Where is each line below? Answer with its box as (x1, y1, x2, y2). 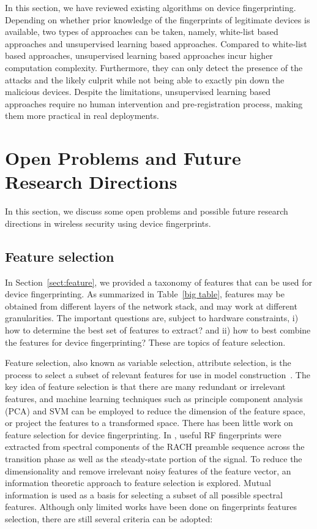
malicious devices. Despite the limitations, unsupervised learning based (5, 85, 271, 98)
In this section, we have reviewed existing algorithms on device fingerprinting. (5, 1, 296, 13)
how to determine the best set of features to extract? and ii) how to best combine (5, 324, 311, 337)
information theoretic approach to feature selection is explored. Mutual (5, 476, 271, 489)
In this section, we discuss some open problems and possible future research (5, 205, 288, 218)
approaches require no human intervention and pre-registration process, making (5, 97, 303, 110)
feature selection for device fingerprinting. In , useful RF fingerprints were (5, 428, 282, 441)
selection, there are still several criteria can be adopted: (5, 512, 213, 525)
